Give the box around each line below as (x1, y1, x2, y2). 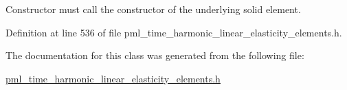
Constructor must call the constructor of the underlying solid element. (5, 2, 301, 16)
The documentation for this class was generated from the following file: (5, 48, 304, 63)
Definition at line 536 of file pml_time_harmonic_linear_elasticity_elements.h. (5, 25, 342, 39)
